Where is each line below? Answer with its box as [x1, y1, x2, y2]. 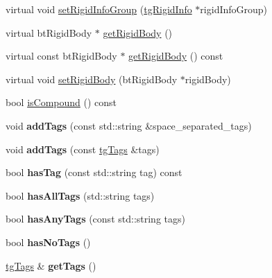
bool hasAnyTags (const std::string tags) [6, 211, 185, 226]
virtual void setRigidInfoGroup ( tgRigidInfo [6, 2, 192, 16]
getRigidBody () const [128, 49, 223, 63]
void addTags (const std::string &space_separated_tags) [6, 118, 252, 132]
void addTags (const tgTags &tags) [6, 141, 160, 156]
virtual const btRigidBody [6, 49, 117, 63]
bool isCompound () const [6, 95, 117, 110]
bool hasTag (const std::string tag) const [6, 165, 182, 180]
